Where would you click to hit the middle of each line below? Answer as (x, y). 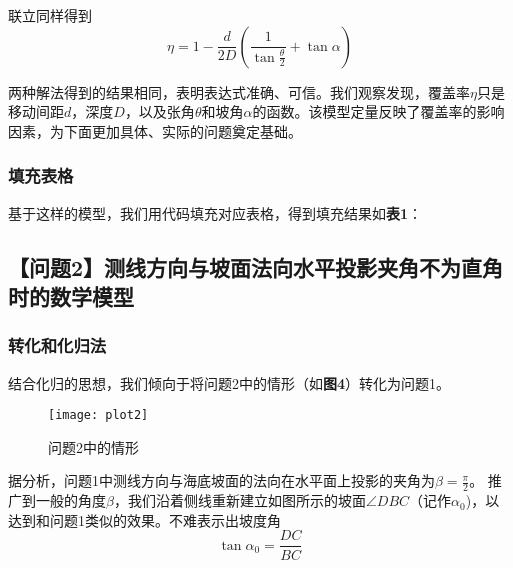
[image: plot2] (98, 415)
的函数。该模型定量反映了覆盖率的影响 (378, 111)
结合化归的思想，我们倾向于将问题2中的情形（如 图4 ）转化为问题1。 (229, 382)
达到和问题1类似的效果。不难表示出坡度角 (144, 519)
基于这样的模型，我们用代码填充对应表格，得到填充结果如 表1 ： (215, 212)
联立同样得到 (50, 15)
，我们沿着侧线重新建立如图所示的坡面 (239, 500)
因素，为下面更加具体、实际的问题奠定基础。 (155, 130)
